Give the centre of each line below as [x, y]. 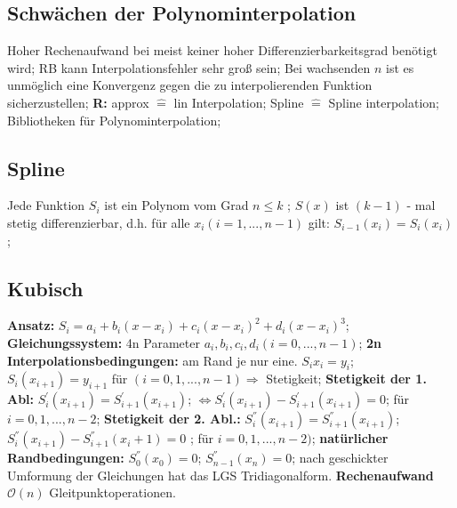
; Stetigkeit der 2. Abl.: [168, 419]
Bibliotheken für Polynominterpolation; [114, 120]
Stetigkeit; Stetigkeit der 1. [346, 379]
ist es [400, 67]
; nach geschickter [340, 458]
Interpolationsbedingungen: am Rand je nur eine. [152, 360]
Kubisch [45, 288]
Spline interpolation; [384, 102]
